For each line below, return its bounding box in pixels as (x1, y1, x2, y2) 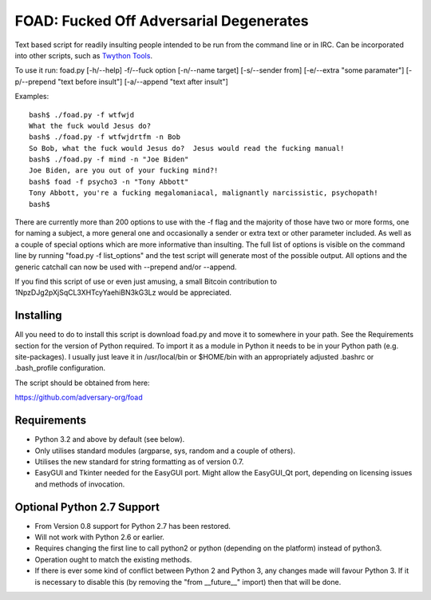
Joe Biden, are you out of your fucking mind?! (29, 166, 219, 175)
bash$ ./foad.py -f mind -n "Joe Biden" (29, 155, 189, 164)
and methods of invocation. (34, 479, 125, 489)
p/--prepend (14, 77, 56, 86)
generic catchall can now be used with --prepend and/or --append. (14, 262, 237, 272)
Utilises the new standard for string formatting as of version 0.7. (34, 456, 244, 467)
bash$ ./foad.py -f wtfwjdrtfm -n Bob (29, 133, 181, 141)
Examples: (14, 92, 49, 101)
